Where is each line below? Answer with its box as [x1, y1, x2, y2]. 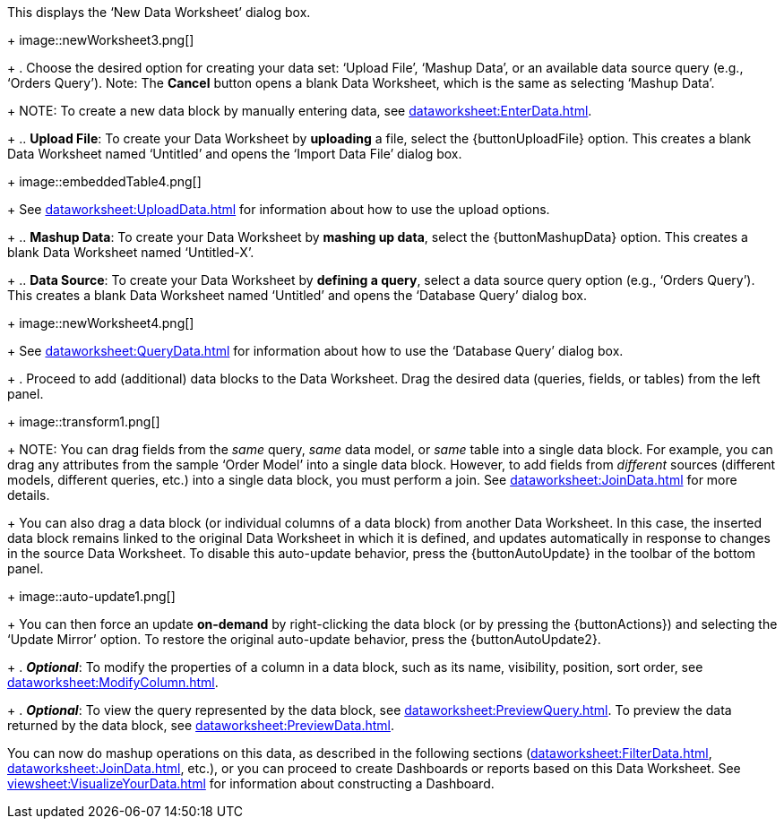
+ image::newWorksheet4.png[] [7, 315, 194, 331]
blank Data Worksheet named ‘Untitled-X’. [7, 245, 254, 260]
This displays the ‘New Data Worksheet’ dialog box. [7, 4, 311, 20]
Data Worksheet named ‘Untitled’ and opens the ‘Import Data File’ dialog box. [7, 146, 462, 161]
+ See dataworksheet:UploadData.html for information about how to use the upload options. [7, 202, 550, 217]
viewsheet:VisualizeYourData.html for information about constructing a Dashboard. [7, 776, 495, 791]
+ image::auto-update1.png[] [7, 589, 176, 604]
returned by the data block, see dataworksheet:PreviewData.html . [7, 718, 394, 733]
